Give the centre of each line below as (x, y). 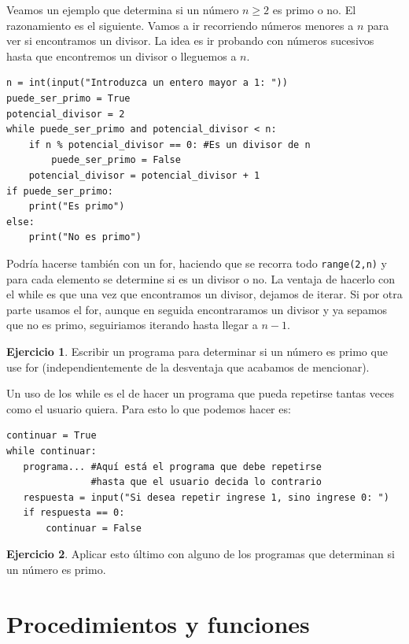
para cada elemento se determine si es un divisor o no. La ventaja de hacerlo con (201, 278)
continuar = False (94, 528)
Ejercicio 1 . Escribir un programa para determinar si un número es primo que (197, 351)
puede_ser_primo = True (68, 98)
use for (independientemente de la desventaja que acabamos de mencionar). (188, 366)
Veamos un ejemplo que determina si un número (123, 9)
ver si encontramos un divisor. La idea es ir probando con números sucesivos (190, 41)
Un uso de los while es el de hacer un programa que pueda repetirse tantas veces (200, 393)
